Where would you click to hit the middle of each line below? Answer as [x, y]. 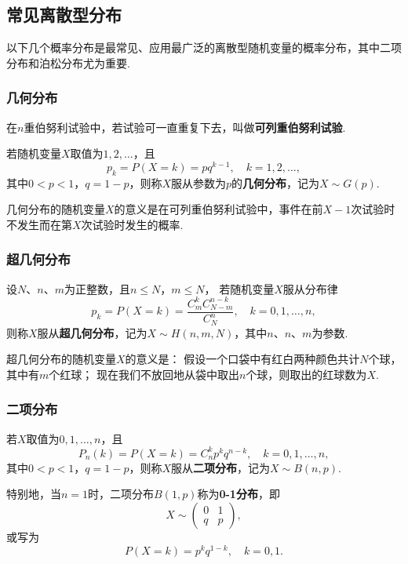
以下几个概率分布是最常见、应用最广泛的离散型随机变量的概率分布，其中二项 [204, 47]
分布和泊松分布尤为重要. [68, 62]
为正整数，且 [97, 288]
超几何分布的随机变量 [61, 359]
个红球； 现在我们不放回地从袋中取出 [144, 374]
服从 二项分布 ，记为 [221, 467]
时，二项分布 [121, 494]
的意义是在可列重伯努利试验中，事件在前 [219, 209]
